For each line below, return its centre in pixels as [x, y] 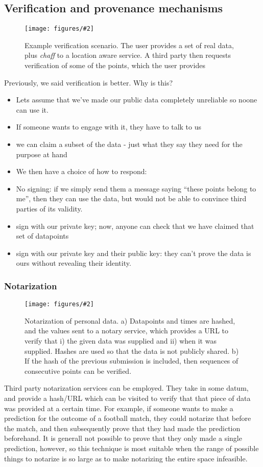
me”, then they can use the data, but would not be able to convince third [131, 198]
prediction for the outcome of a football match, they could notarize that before [128, 418]
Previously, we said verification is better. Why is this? [89, 82]
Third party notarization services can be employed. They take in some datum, [126, 388]
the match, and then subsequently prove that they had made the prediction [122, 428]
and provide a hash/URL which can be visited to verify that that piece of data [127, 398]
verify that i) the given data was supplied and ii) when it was [121, 341]
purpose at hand [42, 154]
